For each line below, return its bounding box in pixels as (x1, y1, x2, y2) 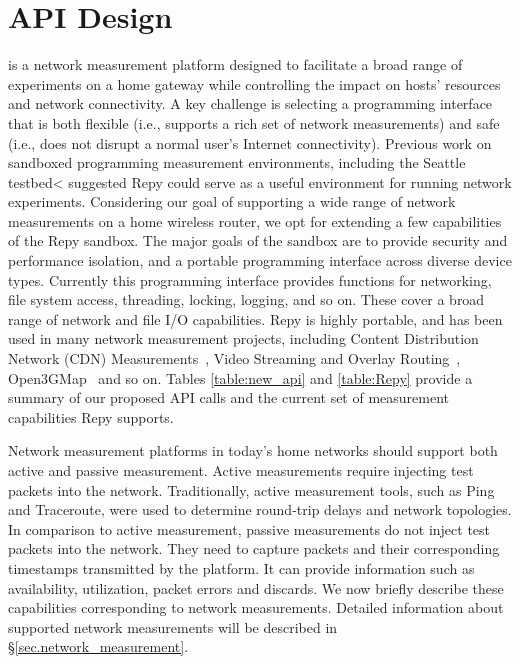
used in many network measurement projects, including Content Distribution (8, 328, 479, 349)
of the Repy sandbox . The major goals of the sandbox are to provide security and (8, 230, 508, 251)
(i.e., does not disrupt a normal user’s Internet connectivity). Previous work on (8, 132, 492, 153)
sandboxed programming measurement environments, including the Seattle (8, 152, 466, 173)
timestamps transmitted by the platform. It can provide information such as (8, 557, 475, 578)
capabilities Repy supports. (8, 406, 174, 427)
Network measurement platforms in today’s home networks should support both (8, 440, 498, 461)
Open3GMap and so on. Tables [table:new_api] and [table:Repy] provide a (8, 367, 473, 388)
